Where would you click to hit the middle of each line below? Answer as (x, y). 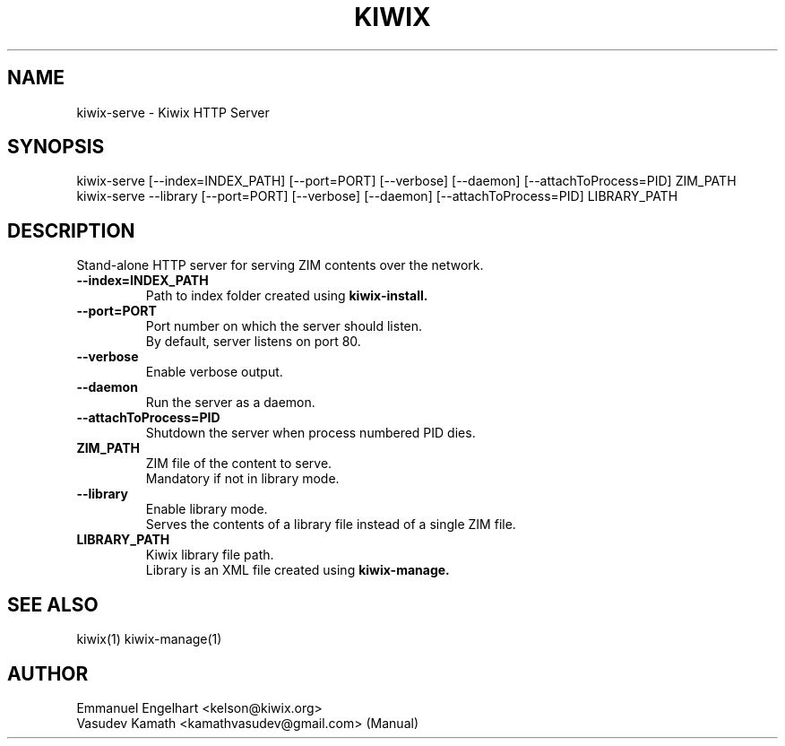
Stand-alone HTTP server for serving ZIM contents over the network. (280, 265)
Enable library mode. (207, 509)
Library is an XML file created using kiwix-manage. (298, 570)
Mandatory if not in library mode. (242, 479)
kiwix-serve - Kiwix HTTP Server (173, 112)
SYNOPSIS (56, 147)
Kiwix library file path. (210, 555)
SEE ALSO (53, 604)
